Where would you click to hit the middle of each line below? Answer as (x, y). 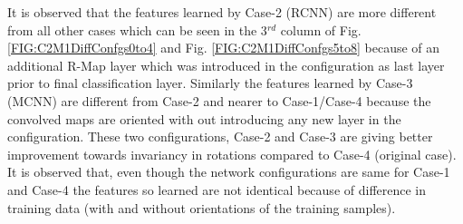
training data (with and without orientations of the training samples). (202, 207)
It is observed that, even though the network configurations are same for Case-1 (229, 172)
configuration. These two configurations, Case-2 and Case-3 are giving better (220, 136)
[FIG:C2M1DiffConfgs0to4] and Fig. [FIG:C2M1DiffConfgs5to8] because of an (224, 48)
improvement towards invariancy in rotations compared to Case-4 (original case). (232, 154)
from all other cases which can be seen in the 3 (137, 29)
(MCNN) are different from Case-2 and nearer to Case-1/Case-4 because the (219, 100)
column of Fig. (321, 29)
